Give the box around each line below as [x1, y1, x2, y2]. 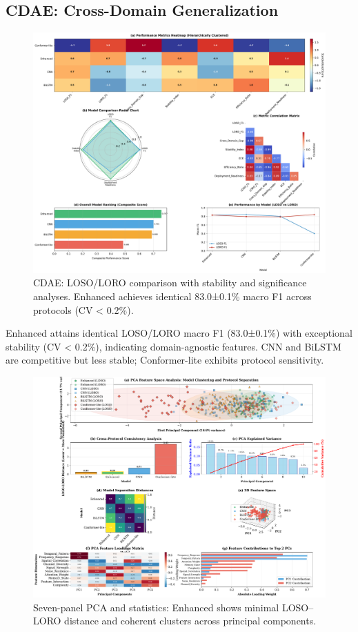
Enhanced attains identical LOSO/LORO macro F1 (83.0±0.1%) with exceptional [6, 326, 352, 340]
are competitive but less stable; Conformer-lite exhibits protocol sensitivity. [6, 353, 324, 367]
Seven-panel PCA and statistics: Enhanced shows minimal [33, 600, 279, 614]
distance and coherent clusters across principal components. [64, 613, 317, 628]
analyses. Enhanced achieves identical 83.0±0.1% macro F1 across [33, 289, 312, 304]
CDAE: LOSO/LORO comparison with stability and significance [33, 275, 307, 290]
